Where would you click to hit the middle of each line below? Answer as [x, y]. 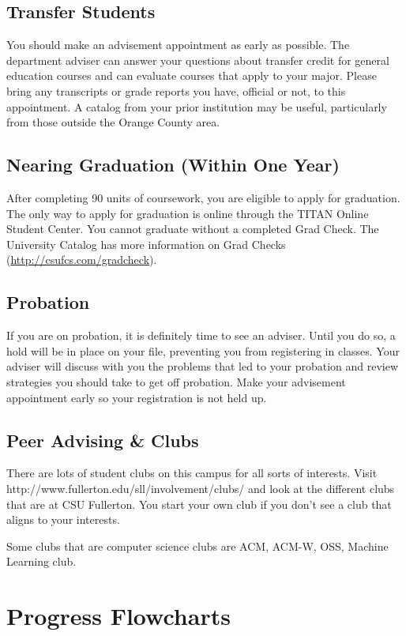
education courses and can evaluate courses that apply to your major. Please [192, 75]
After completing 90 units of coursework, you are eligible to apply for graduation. [203, 197]
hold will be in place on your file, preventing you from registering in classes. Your [203, 350]
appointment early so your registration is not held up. [137, 397]
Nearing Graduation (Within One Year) [173, 165]
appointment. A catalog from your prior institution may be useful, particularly [197, 106]
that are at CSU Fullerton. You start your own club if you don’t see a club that [199, 504]
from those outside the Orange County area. [113, 122]
